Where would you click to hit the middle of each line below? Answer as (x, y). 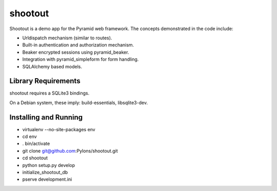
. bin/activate (36, 144)
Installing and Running (46, 117)
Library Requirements (45, 81)
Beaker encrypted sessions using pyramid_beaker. (76, 52)
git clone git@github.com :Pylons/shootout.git (70, 151)
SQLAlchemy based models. (52, 66)
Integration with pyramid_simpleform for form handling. (81, 59)
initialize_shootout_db (45, 172)
